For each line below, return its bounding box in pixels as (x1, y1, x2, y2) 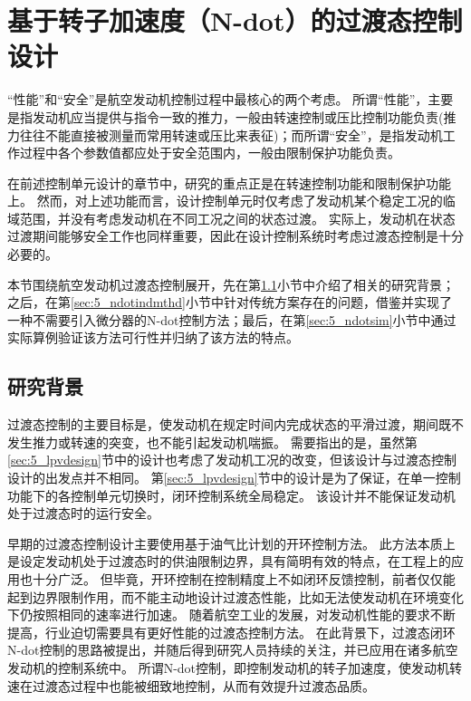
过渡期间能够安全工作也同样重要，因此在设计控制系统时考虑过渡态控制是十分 (7, 226, 464, 245)
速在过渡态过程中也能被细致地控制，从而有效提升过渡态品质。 (7, 676, 375, 695)
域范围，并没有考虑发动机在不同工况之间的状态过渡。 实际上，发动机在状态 (7, 208, 456, 227)
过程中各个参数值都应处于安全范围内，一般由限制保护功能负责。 (19, 143, 400, 162)
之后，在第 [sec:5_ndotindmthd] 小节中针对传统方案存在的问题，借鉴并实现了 (7, 293, 452, 312)
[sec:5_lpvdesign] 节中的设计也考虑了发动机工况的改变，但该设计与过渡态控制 (7, 450, 457, 469)
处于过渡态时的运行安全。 (7, 504, 159, 523)
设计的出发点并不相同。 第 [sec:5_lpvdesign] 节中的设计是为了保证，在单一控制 (7, 468, 461, 487)
